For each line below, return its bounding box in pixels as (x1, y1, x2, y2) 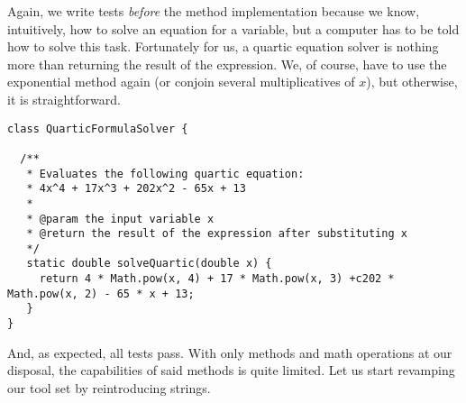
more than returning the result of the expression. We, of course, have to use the (7, 54, 447, 73)
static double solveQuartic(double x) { (26, 257, 272, 270)
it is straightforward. (7, 89, 121, 108)
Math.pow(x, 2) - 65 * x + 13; (7, 287, 195, 300)
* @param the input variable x (26, 212, 215, 225)
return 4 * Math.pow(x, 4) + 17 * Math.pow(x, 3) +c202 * (39, 272, 395, 286)
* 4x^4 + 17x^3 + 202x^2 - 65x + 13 (26, 182, 246, 196)
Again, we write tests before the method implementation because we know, (7, 2, 420, 20)
